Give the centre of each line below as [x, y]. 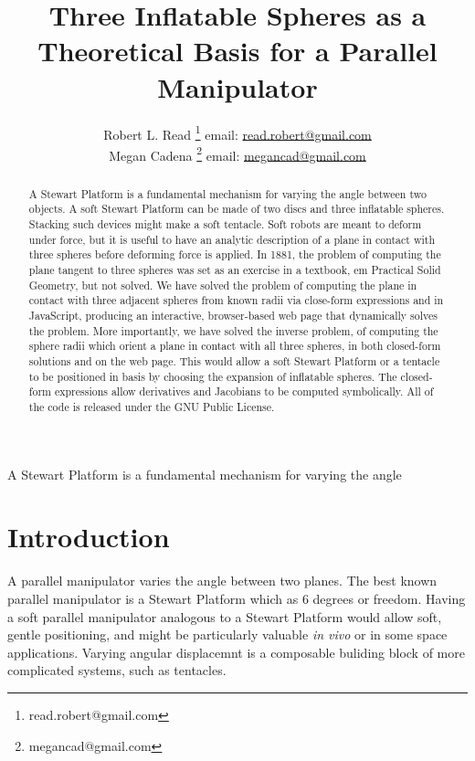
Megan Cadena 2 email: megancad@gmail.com [237, 153]
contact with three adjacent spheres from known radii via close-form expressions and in [236, 300]
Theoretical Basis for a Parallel [237, 51]
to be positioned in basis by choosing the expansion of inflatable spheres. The [213, 376]
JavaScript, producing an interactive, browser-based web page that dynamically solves [233, 316]
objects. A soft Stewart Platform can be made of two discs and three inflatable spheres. [237, 209]
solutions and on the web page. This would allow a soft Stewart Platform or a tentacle [234, 361]
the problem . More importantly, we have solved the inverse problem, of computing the [233, 330]
